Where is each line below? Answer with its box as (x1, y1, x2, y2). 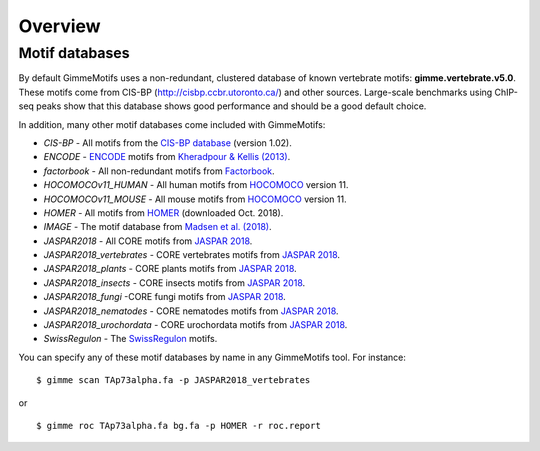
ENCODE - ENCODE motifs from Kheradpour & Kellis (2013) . (43, 151, 291, 163)
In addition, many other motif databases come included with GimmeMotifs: (18, 118, 326, 130)
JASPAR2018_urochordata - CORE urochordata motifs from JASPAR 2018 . (43, 319, 348, 331)
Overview (18, 15, 101, 37)
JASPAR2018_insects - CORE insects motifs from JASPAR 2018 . (43, 276, 306, 289)
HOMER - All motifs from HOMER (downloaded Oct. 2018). (43, 206, 284, 219)
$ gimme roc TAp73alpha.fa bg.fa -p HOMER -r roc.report (36, 420, 322, 431)
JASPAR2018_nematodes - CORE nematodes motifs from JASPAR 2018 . (43, 305, 339, 317)
